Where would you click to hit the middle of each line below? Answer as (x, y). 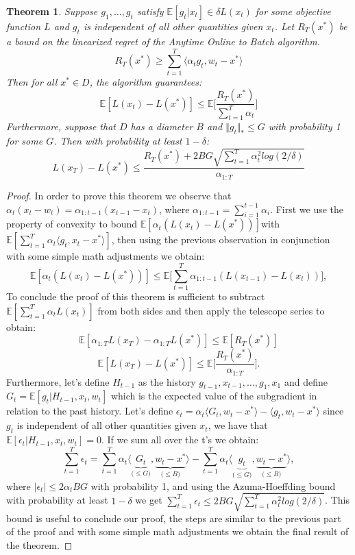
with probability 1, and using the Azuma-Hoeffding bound (213, 485)
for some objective (293, 11)
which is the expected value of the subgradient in (214, 396)
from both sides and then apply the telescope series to (211, 310)
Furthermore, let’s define (58, 381)
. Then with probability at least (118, 141)
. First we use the (307, 209)
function (24, 26)
